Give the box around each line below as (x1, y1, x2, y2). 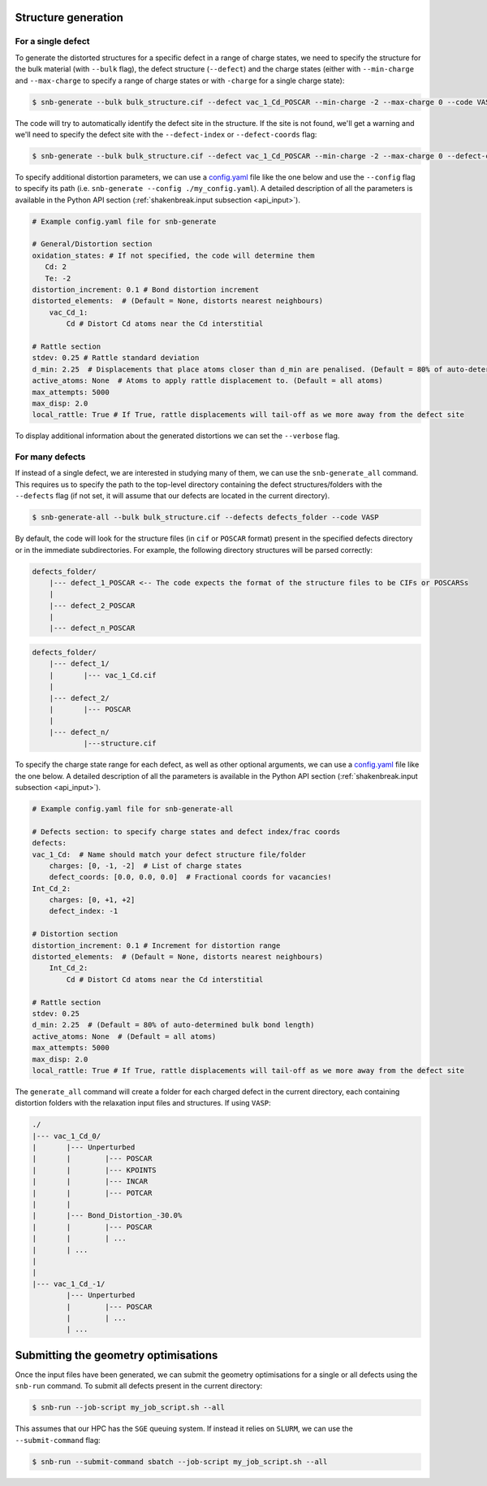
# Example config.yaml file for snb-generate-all (32, 804, 234, 813)
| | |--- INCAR (32, 1177, 149, 1186)
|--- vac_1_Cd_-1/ (32, 1279, 106, 1288)
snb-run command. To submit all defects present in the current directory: (15, 1381, 263, 1391)
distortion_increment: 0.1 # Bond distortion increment (32, 285, 260, 294)
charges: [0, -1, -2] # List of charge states (49, 861, 243, 870)
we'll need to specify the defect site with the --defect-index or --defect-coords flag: (15, 129, 317, 139)
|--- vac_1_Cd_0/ (32, 1131, 101, 1141)
